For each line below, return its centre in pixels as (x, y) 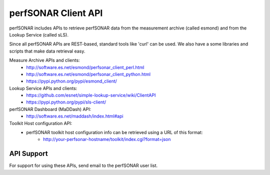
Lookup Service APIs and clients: (43, 88)
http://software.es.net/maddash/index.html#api (75, 116)
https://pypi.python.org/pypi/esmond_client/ (72, 81)
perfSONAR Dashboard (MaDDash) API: (50, 109)
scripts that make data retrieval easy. (47, 51)
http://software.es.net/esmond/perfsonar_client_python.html (88, 74)
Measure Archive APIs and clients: (44, 60)
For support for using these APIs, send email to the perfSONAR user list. (83, 165)
